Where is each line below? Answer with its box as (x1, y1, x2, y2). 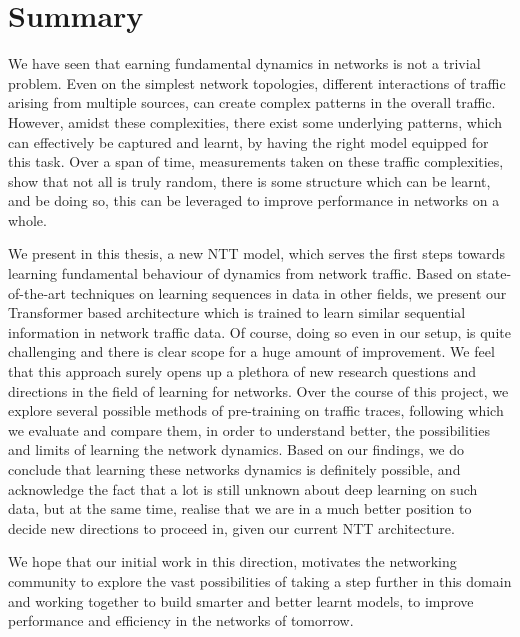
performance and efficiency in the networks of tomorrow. (8, 610, 354, 631)
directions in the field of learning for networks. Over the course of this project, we (8, 380, 509, 401)
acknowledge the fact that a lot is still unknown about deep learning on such (8, 478, 478, 499)
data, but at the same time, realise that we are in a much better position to (8, 498, 472, 519)
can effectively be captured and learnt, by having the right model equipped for (8, 131, 489, 152)
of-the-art (8, 282, 66, 303)
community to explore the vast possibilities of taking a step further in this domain (8, 570, 512, 591)
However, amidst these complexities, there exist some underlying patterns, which (8, 111, 503, 132)
